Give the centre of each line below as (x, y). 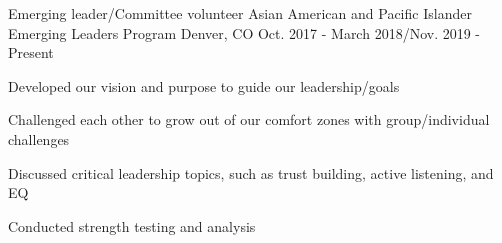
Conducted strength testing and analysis (132, 225)
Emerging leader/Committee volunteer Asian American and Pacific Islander (240, 13)
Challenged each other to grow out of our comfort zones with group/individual (249, 119)
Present (31, 52)
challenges (39, 138)
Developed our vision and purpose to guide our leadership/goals (204, 85)
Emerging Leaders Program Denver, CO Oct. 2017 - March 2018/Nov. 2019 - (244, 32)
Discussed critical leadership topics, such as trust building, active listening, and (251, 172)
